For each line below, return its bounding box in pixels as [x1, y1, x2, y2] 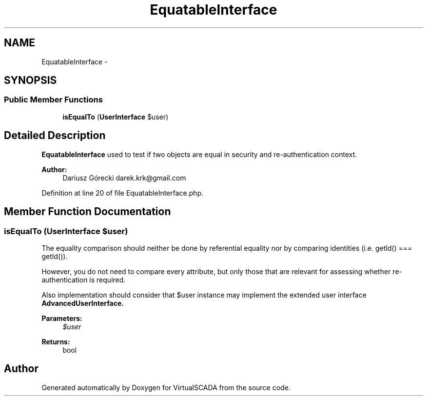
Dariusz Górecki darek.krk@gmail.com [62, 173, 186, 182]
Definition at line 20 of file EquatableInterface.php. [41, 188, 204, 197]
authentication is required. [41, 275, 126, 284]
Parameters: [41, 314, 82, 322]
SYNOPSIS [4, 74, 57, 87]
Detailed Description [4, 129, 106, 142]
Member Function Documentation [4, 205, 171, 218]
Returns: [41, 337, 70, 346]
